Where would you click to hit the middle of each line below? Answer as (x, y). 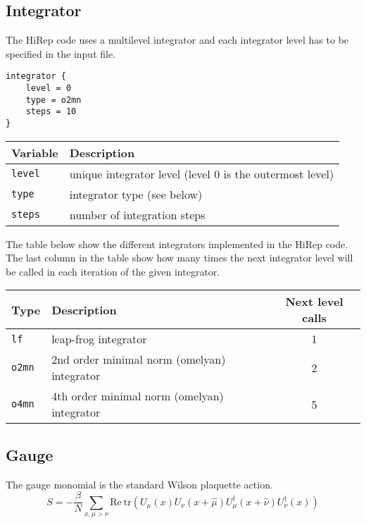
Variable (35, 152)
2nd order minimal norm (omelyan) (139, 359)
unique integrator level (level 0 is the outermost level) (202, 173)
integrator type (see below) (136, 194)
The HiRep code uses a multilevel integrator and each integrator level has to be (177, 40)
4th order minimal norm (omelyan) (138, 396)
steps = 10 (51, 112)
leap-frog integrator (99, 339)
